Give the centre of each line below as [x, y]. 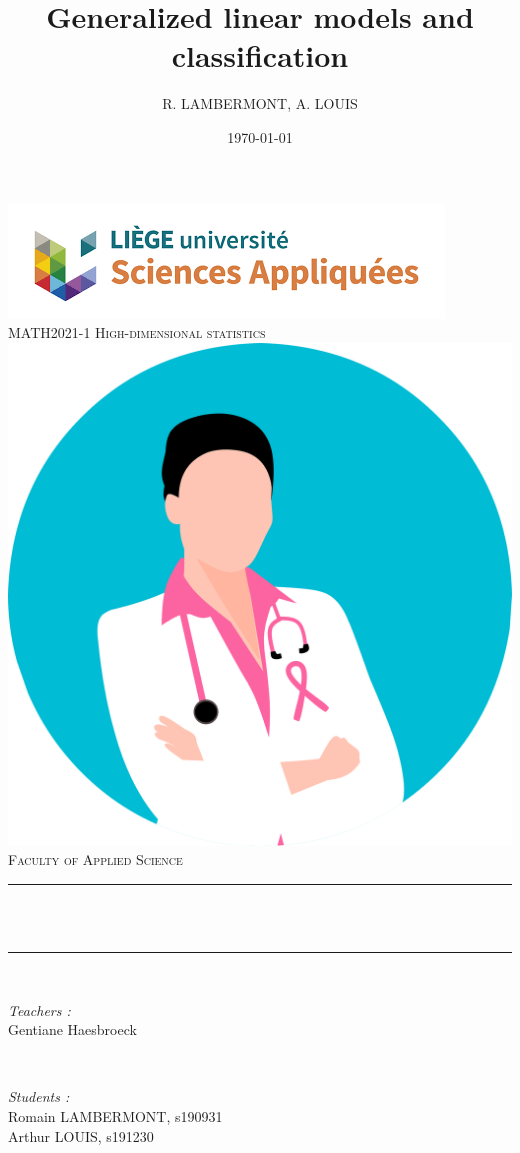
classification [260, 55]
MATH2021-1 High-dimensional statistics [137, 332]
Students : [39, 1096]
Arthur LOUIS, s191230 [81, 1135]
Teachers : [39, 1009]
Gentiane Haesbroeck [72, 1029]
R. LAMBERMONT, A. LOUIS [260, 103]
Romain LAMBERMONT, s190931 [115, 1116]
